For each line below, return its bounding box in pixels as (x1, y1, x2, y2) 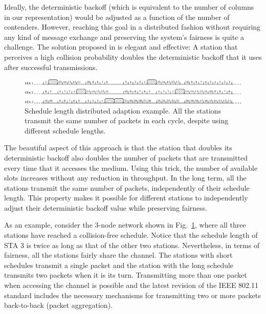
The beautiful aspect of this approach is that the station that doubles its (4, 142, 232, 153)
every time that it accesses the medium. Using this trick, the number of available (4, 162, 258, 173)
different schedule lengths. (25, 125, 106, 136)
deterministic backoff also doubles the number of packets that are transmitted (4, 152, 248, 163)
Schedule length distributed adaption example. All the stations (25, 105, 221, 116)
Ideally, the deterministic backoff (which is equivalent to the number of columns (4, 2, 254, 12)
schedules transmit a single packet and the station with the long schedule (4, 259, 234, 270)
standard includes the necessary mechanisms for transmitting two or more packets (4, 289, 261, 300)
